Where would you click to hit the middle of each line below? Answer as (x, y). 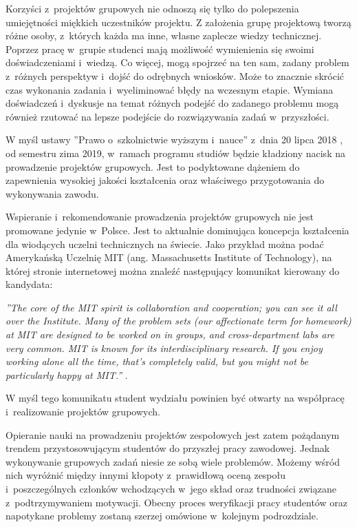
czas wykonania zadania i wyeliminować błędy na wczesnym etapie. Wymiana (170, 89)
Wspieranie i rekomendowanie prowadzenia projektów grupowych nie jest (160, 217)
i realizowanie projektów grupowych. (83, 412)
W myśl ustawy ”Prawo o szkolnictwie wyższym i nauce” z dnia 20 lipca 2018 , (174, 139)
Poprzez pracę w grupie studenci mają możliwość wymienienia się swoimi (160, 49)
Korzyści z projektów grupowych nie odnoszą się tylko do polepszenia (152, 8)
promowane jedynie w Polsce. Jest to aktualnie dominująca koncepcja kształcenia (177, 230)
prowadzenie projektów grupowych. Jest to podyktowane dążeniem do (153, 166)
